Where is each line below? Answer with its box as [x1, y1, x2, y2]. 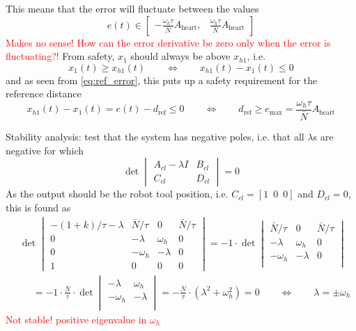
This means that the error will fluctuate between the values [6, 1, 259, 15]
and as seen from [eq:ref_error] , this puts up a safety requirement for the [6, 72, 318, 87]
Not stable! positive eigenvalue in [6, 312, 147, 326]
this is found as [6, 200, 71, 214]
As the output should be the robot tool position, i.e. [6, 186, 229, 201]
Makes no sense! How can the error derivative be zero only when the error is [6, 35, 331, 49]
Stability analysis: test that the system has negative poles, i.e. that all [6, 129, 304, 144]
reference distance [6, 86, 82, 101]
